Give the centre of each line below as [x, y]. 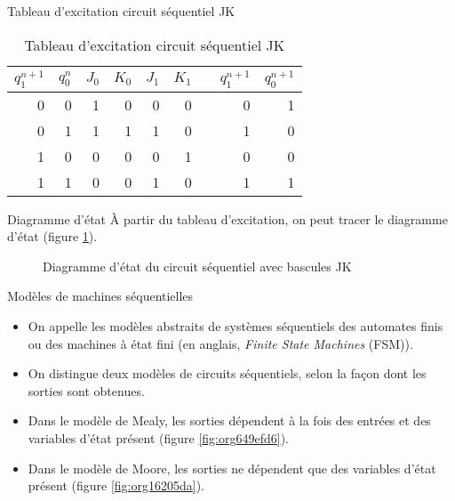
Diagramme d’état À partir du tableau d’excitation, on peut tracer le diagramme [227, 218]
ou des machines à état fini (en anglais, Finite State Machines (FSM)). [220, 343]
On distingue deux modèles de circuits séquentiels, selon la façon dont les [227, 373]
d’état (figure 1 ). [52, 236]
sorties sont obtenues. [86, 390]
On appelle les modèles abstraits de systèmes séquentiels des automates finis [235, 325]
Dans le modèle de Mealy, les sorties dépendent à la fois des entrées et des [229, 420]
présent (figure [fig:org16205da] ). [116, 485]
